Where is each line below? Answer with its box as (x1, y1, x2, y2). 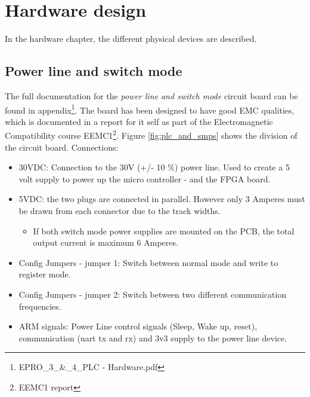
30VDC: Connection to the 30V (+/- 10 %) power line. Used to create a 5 (18, 161, 290, 173)
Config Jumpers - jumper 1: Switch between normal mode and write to (18, 256, 278, 268)
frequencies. (18, 300, 61, 312)
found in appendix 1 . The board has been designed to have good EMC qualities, (5, 102, 294, 116)
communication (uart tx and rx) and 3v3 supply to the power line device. (18, 331, 287, 344)
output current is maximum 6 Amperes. (33, 236, 178, 249)
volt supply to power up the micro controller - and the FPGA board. (18, 172, 271, 185)
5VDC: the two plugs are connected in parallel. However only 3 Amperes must (18, 193, 305, 205)
